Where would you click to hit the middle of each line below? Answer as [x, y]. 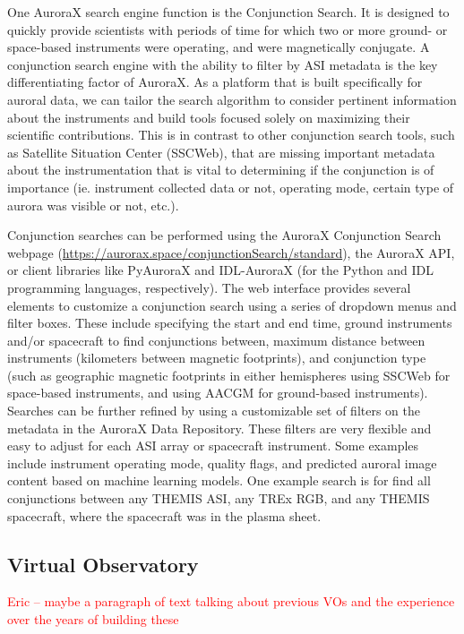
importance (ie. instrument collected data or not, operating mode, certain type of [231, 187]
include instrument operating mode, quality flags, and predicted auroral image [222, 463]
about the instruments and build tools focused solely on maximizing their [209, 117]
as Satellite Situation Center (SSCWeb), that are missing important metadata [221, 152]
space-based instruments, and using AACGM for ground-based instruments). [218, 393]
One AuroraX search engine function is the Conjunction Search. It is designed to [228, 12]
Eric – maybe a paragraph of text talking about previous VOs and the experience [231, 601]
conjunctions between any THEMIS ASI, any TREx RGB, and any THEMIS [219, 498]
